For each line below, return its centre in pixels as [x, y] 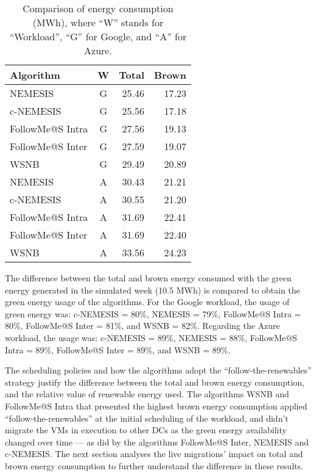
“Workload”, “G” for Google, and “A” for [98, 36]
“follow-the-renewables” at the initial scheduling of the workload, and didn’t [147, 418]
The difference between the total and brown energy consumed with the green [148, 278]
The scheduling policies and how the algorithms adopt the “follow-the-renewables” [158, 370]
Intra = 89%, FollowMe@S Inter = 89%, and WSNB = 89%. [118, 349]
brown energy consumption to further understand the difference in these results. [154, 465]
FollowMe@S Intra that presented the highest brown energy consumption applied [156, 406]
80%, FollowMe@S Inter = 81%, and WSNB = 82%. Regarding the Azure [142, 326]
